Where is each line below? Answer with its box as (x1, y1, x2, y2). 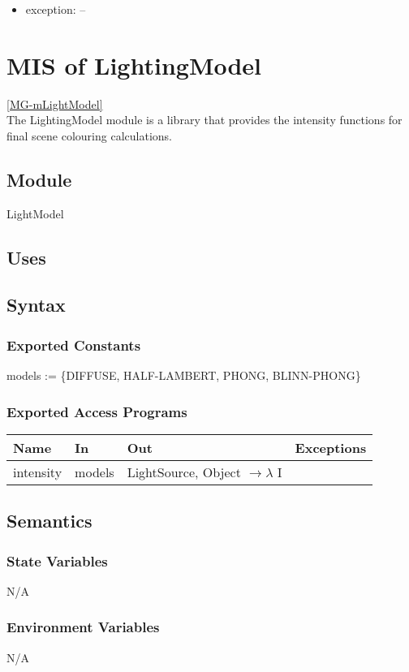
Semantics (6, 508, 93, 533)
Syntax (6, 292, 66, 317)
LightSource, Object (127, 462, 241, 481)
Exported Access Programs (6, 401, 187, 421)
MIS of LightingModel (6, 48, 262, 81)
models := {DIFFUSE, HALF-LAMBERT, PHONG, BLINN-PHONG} (6, 367, 361, 384)
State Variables (6, 550, 108, 571)
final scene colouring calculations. (6, 127, 172, 144)
